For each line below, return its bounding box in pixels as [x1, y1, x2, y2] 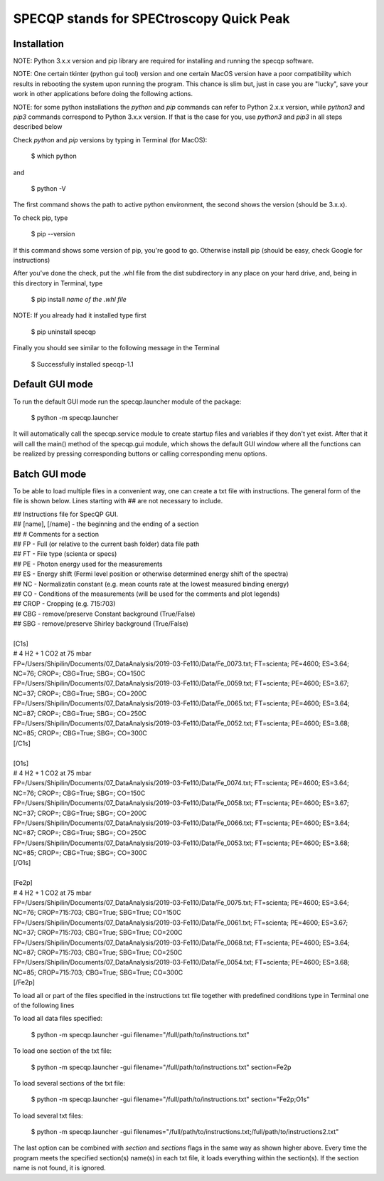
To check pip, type [13, 214, 68, 222]
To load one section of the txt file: [13, 1046, 112, 1055]
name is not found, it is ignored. [13, 1164, 106, 1172]
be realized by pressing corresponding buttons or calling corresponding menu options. [13, 449, 267, 458]
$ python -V [31, 184, 67, 192]
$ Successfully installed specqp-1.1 [31, 359, 134, 368]
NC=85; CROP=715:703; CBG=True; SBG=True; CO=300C [13, 968, 183, 977]
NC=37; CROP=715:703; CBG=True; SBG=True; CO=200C [13, 928, 183, 937]
